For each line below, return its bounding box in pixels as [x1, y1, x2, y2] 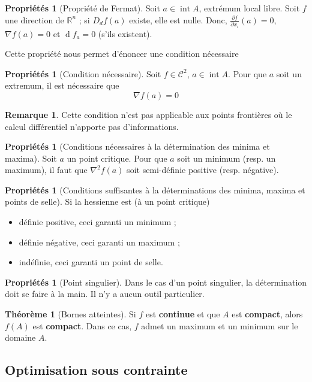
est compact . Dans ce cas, [32, 319, 132, 332]
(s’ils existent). [98, 27, 152, 40]
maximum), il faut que [5, 163, 88, 176]
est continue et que [145, 308, 220, 320]
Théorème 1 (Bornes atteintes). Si [5, 308, 136, 320]
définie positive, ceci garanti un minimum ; [19, 216, 176, 228]
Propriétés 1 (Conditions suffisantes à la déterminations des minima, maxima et [5, 183, 305, 196]
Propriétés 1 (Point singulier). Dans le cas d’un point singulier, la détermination [5, 275, 307, 288]
